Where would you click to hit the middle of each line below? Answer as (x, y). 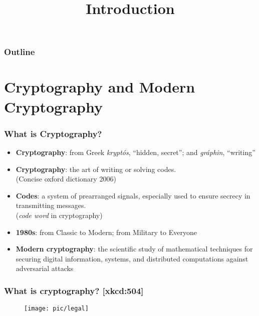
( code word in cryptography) (59, 215)
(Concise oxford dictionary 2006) (66, 179)
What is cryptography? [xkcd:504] (74, 290)
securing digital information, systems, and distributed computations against (132, 258)
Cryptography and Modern (100, 87)
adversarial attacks (45, 268)
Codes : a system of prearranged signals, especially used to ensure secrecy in (133, 195)
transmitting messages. (51, 205)
